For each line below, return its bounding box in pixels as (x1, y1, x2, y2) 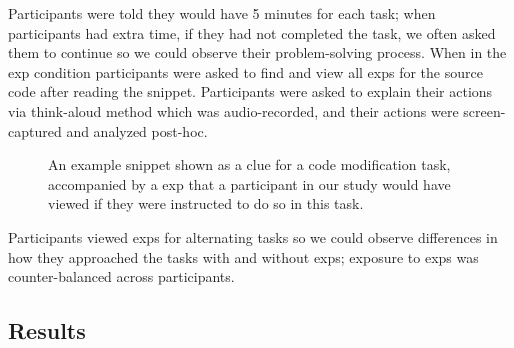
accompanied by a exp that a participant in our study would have (48, 173, 451, 194)
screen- (463, 100, 506, 121)
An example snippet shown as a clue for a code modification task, (48, 154, 451, 175)
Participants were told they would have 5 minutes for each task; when (8, 3, 436, 23)
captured (8, 120, 62, 141)
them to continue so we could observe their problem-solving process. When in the (8, 42, 507, 63)
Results (8, 315, 86, 346)
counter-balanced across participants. (8, 266, 235, 287)
